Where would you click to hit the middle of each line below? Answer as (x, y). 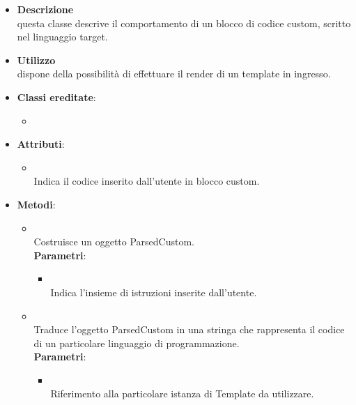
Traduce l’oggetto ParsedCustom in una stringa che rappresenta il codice (189, 329)
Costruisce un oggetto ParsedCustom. (114, 242)
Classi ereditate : (56, 97)
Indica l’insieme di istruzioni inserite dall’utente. (154, 292)
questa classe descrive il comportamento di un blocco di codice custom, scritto (184, 23)
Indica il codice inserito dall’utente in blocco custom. (147, 181)
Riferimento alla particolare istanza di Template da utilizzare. (182, 393)
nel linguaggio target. (62, 37)
